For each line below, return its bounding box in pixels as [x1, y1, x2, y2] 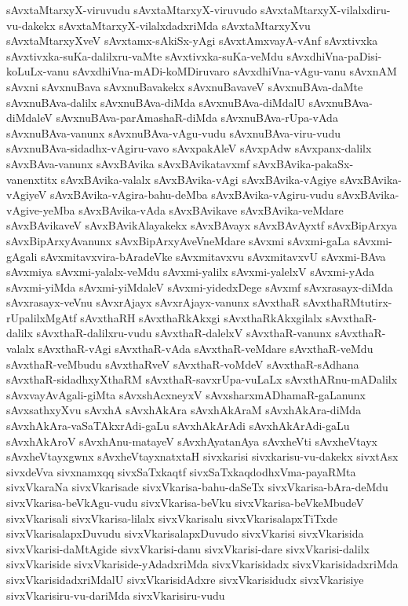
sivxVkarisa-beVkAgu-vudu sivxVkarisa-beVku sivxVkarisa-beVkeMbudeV [6, 494, 364, 510]
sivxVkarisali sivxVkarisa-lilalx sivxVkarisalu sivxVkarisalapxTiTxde [6, 509, 338, 526]
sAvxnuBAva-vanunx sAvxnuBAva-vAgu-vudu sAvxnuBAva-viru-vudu [6, 124, 341, 141]
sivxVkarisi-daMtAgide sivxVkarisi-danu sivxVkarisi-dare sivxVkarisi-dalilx [6, 540, 370, 556]
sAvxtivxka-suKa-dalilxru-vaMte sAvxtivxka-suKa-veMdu [6, 47, 283, 64]
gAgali [6, 248, 38, 264]
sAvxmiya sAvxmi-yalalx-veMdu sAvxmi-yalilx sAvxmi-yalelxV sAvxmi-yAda [6, 263, 374, 280]
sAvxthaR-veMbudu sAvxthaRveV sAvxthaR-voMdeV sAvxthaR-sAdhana [6, 355, 359, 372]
